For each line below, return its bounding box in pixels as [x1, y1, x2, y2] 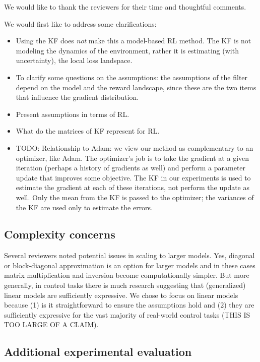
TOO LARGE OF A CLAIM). [4, 319, 99, 330]
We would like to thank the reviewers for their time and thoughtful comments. [4, 2, 246, 12]
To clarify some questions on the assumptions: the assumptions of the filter [16, 72, 248, 82]
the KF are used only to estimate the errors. [16, 202, 153, 212]
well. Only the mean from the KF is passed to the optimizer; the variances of [16, 192, 254, 202]
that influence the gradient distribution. [16, 92, 139, 102]
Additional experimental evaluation [4, 344, 192, 359]
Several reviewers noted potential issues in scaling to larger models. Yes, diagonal [4, 250, 255, 261]
